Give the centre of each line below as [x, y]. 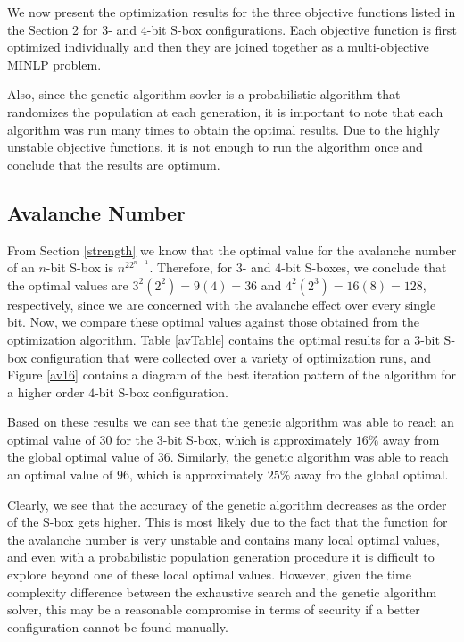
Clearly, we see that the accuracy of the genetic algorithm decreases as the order [227, 504]
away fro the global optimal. [372, 475]
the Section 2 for [53, 29]
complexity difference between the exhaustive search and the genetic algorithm [222, 592]
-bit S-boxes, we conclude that [364, 267]
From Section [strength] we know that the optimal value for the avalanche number [232, 250]
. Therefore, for [191, 267]
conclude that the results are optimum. [114, 164]
